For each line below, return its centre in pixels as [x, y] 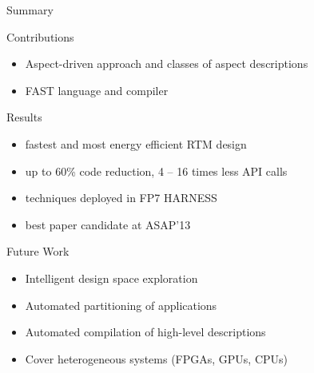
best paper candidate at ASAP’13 [108, 224]
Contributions [40, 36]
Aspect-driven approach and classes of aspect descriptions [167, 63]
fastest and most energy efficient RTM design [136, 143]
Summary [30, 10]
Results [24, 117]
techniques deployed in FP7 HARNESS [121, 198]
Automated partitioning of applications [121, 305]
